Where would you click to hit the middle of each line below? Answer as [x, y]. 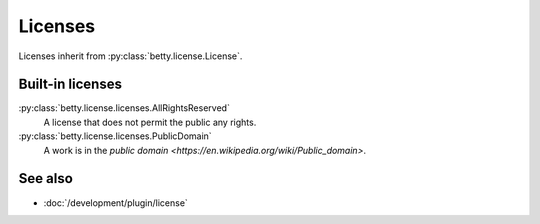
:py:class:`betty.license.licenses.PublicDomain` [115, 136]
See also [46, 178]
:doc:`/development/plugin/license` [116, 202]
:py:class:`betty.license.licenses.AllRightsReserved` [124, 108]
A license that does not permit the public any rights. [150, 122]
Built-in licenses [70, 84]
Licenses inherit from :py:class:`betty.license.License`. [130, 56]
